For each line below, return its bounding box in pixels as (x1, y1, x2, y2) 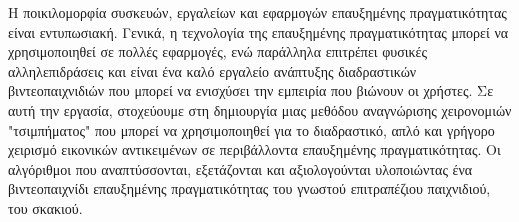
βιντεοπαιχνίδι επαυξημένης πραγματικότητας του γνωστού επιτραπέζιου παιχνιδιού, (8, 178, 491, 199)
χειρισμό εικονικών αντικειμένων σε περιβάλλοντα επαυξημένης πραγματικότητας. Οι (8, 139, 501, 160)
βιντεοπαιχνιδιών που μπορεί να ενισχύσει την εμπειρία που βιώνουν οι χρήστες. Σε (8, 80, 494, 101)
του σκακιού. (8, 197, 83, 218)
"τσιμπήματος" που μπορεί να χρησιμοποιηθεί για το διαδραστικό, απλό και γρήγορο (8, 119, 495, 140)
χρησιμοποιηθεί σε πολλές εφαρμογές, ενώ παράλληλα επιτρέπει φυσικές (8, 41, 428, 62)
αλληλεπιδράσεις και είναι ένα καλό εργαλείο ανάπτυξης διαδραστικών (8, 60, 417, 81)
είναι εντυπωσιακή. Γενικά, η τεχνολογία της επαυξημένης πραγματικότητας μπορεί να (8, 21, 509, 42)
